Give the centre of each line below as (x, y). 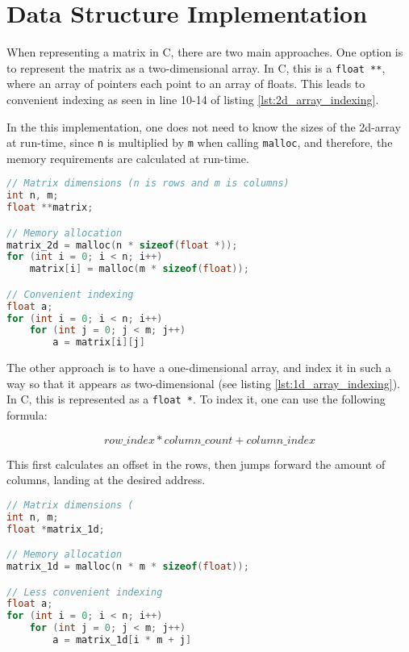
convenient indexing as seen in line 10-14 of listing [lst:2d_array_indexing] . (193, 99)
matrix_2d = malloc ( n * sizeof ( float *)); (122, 245)
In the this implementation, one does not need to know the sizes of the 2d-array (204, 126)
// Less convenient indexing (85, 592)
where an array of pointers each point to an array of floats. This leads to (186, 84)
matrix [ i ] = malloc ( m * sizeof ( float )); (139, 269)
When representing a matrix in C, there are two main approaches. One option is (205, 52)
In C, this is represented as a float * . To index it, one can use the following (196, 399)
